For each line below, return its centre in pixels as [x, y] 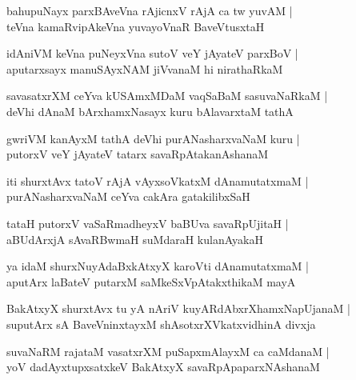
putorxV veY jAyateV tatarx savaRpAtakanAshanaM [138, 154]
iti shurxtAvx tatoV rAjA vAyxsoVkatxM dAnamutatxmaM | [158, 180]
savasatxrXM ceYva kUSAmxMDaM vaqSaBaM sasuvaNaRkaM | [167, 96]
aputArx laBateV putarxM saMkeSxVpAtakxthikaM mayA [151, 281]
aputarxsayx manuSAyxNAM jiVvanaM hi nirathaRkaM [145, 68]
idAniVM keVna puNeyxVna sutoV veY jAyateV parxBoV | [152, 53]
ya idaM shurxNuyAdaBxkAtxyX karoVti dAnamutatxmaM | [158, 266]
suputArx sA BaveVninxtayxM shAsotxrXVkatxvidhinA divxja [161, 324]
